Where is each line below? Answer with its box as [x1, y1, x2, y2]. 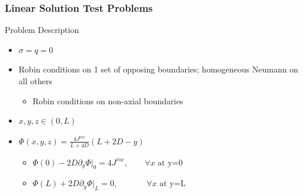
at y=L [159, 180, 186, 189]
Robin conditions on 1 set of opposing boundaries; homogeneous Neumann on [18, 63, 298, 75]
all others [18, 75, 52, 87]
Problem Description [5, 24, 79, 36]
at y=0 [158, 158, 183, 167]
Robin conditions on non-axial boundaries [32, 94, 184, 107]
